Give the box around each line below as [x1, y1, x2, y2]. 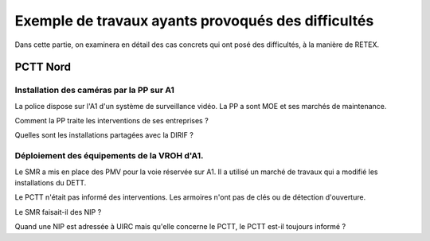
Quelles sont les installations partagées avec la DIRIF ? [14, 130, 194, 140]
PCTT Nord [14, 60, 72, 74]
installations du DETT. [14, 178, 87, 188]
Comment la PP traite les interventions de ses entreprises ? [14, 116, 209, 126]
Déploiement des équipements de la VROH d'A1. [14, 150, 204, 161]
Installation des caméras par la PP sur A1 [14, 84, 175, 95]
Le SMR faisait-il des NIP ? [14, 207, 102, 216]
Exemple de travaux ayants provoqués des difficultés [14, 12, 374, 29]
